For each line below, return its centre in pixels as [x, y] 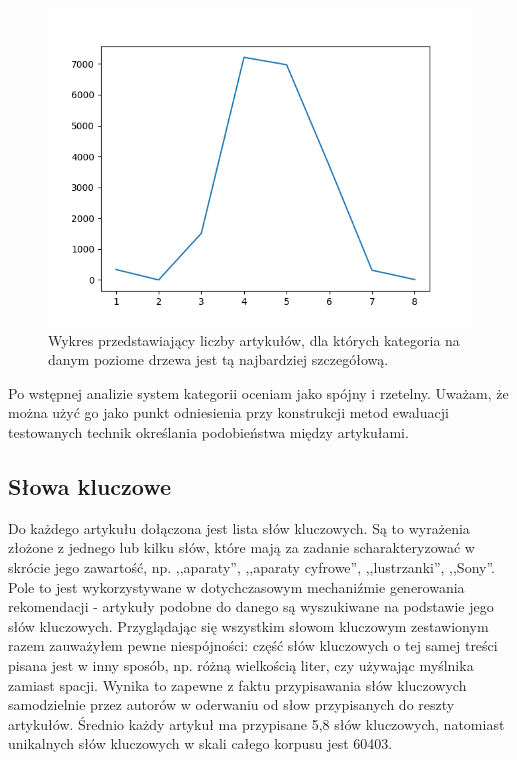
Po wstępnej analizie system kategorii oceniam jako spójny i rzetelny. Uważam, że [258, 392]
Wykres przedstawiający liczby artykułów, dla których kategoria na [254, 339]
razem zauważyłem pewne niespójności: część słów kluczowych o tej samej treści [253, 645]
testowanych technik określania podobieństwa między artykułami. [208, 431]
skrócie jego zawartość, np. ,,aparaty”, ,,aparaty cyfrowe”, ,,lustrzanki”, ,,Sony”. [251, 566]
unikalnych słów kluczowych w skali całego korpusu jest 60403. [200, 743]
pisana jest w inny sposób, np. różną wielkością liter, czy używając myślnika [241, 664]
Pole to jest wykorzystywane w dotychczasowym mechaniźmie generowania [236, 586]
